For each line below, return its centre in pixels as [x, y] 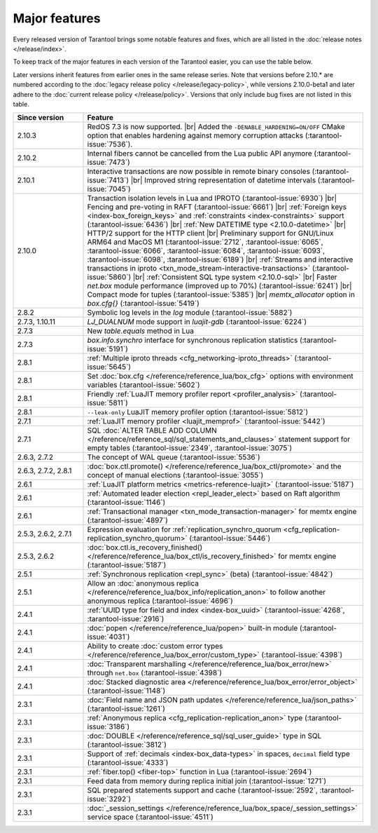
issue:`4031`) [108, 637]
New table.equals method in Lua [140, 331]
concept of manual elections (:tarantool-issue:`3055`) [175, 475]
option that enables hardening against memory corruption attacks [195, 135]
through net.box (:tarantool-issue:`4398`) [155, 673]
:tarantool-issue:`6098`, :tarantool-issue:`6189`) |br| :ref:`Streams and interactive [220, 259]
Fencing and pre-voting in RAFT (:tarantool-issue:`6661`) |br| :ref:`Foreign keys [217, 207]
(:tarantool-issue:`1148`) [126, 691]
